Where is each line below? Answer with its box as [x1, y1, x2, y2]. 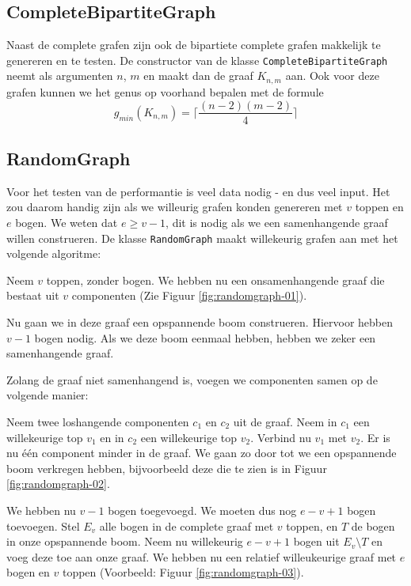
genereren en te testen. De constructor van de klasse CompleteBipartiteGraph [6, 51, 388, 68]
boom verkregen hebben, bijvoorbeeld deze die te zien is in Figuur [6, 459, 327, 476]
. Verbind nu [250, 429, 311, 445]
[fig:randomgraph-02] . [6, 475, 110, 492]
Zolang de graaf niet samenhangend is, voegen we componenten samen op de [6, 371, 378, 388]
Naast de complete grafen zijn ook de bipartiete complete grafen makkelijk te [6, 36, 381, 53]
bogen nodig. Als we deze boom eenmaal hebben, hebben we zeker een [34, 329, 376, 346]
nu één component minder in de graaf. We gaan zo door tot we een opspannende [6, 444, 397, 461]
